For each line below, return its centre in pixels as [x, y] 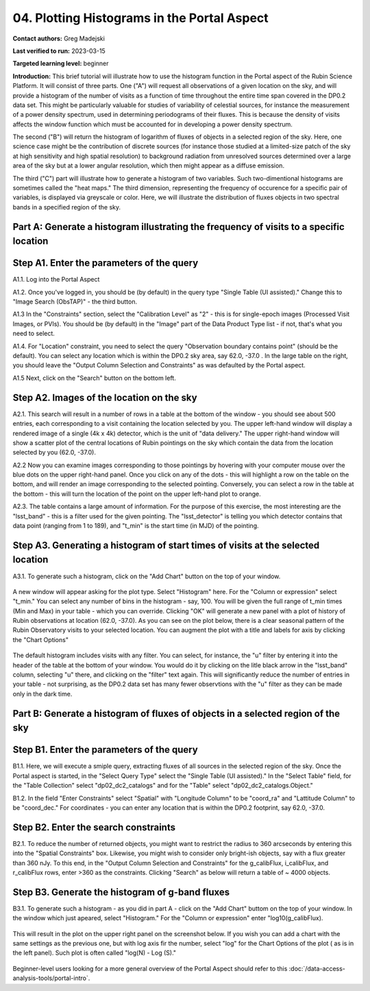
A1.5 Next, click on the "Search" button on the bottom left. [94, 378]
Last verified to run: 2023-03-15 [59, 51]
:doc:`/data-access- [317, 968]
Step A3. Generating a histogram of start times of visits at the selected [166, 545]
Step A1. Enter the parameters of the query [106, 263]
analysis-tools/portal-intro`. [51, 978]
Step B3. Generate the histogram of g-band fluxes [121, 892]
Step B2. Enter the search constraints [94, 827]
